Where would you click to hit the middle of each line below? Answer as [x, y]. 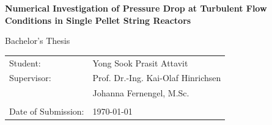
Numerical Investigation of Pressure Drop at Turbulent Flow [136, 8]
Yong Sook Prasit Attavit [140, 62]
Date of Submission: [47, 111]
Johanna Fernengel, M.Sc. [141, 93]
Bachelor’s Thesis [38, 41]
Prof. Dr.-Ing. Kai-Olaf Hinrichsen [157, 78]
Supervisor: [30, 78]
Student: [25, 62]
